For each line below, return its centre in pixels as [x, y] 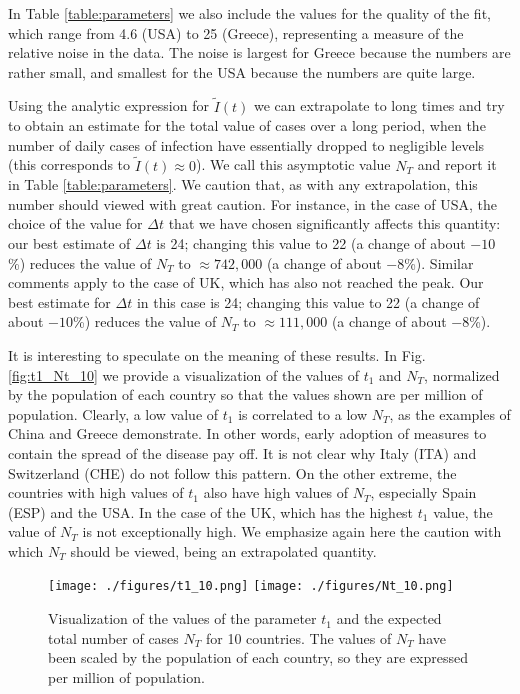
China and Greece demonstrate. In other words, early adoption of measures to [247, 433]
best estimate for [59, 301]
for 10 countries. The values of [298, 637]
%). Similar [439, 262]
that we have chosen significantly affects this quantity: [334, 223]
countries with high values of [96, 492]
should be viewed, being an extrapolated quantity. [223, 550]
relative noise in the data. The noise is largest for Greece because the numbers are [259, 52]
